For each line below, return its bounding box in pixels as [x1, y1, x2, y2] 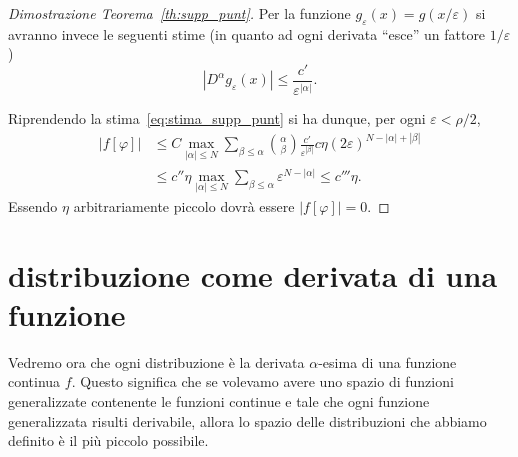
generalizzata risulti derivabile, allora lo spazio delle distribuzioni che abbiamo [8, 410, 487, 431]
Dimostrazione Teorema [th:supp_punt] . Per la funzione [8, 3, 351, 23]
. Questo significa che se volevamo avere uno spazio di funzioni [71, 371, 454, 392]
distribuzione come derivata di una [8, 254, 498, 295]
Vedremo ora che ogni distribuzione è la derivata [8, 351, 305, 372]
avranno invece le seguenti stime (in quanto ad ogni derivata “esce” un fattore [8, 23, 486, 44]
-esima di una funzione [318, 351, 457, 372]
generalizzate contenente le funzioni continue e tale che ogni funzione [8, 391, 430, 412]
